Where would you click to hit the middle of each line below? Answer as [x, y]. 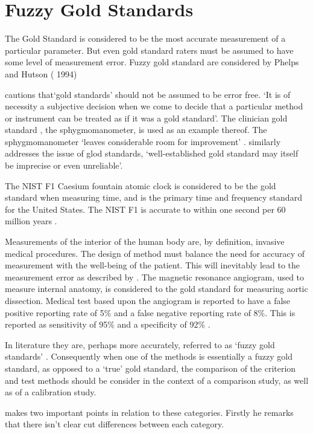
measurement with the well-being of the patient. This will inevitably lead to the [153, 265]
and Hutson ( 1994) [41, 73]
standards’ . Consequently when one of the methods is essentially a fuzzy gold [149, 356]
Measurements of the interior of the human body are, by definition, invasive [145, 241]
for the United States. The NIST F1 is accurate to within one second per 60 [145, 209]
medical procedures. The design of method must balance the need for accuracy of [155, 253]
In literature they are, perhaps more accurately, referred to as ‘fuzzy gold [140, 344]
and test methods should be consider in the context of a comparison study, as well [157, 380]
